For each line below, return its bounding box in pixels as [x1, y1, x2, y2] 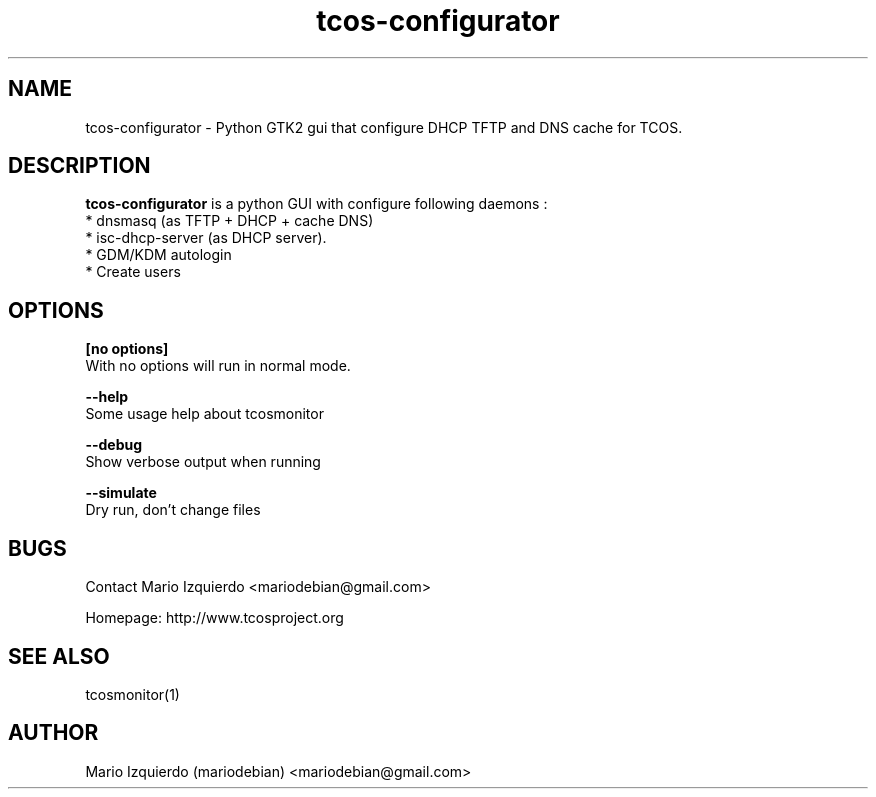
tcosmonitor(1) [85, 685, 180, 703]
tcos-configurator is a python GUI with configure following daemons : [85, 195, 548, 213]
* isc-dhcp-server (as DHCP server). [85, 229, 327, 247]
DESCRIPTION [8, 153, 151, 179]
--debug [85, 436, 143, 454]
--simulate [85, 484, 157, 502]
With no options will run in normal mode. [85, 357, 351, 375]
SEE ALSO [8, 643, 110, 669]
